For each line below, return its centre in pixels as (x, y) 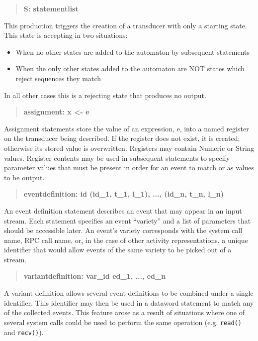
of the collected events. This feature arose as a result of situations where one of (125, 312)
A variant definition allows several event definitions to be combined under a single (129, 293)
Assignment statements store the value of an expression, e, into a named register (127, 128)
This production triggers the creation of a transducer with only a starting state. (126, 25)
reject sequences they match (58, 78)
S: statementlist (51, 8)
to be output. (24, 177)
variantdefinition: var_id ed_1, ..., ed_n (95, 276)
